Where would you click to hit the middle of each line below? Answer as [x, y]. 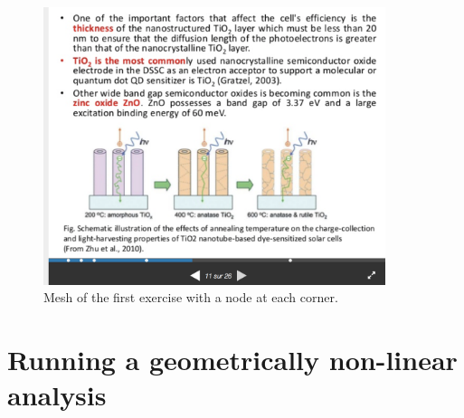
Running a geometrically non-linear [232, 360]
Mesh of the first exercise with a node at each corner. [191, 297]
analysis [57, 395]
